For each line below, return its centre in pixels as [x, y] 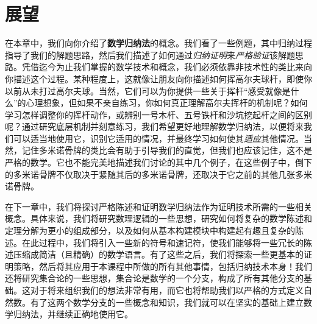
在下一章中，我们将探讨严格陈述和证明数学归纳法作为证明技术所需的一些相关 [158, 206]
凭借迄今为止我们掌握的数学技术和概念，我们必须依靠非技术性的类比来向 [167, 67]
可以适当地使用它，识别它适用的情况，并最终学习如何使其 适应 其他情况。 [158, 138]
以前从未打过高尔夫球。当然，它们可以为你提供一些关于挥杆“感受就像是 [148, 90]
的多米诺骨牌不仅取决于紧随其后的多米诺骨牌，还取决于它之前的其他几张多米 [158, 174]
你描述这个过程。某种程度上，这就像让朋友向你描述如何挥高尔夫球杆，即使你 [158, 78]
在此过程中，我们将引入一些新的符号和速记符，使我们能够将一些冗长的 [162, 242]
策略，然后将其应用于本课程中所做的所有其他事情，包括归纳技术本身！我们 [162, 266]
